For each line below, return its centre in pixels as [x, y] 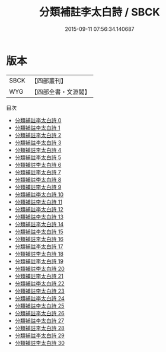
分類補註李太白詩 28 [39, 328]
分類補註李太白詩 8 [38, 179]
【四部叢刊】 [49, 81]
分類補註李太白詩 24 [40, 298]
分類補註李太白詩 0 [38, 120]
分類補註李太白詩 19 [39, 261]
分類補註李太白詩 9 [38, 187]
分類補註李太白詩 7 [38, 172]
